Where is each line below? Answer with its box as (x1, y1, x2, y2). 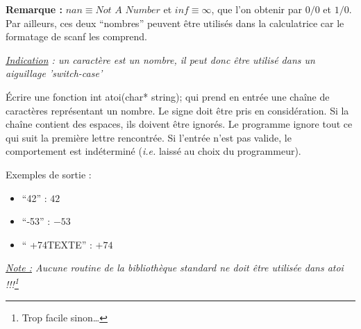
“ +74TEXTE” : (22, 237, 92, 251)
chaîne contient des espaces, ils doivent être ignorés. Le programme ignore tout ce (6, 117, 353, 131)
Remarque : (6, 2, 62, 16)
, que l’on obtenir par (211, 2, 302, 16)
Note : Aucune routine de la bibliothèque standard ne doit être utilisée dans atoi (6, 260, 344, 275)
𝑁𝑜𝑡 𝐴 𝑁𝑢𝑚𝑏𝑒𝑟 (95, 6, 160, 15)
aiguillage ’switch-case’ (6, 66, 103, 81)
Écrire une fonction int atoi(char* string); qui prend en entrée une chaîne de (6, 89, 330, 103)
